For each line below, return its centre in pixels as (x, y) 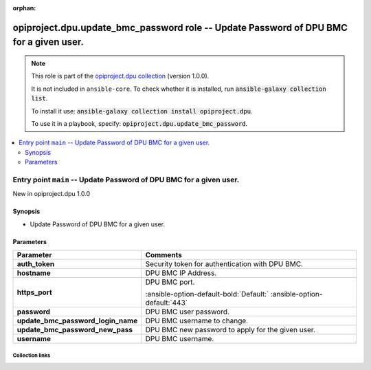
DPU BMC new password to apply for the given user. (231, 330)
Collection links (32, 356)
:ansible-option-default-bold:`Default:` (207, 294)
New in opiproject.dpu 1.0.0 (52, 194)
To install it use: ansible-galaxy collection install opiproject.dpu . (142, 111)
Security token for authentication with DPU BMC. (224, 264)
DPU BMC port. (170, 282)
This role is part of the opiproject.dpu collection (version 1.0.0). (120, 76)
